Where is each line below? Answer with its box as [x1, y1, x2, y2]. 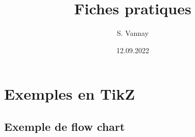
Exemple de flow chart [4, 118, 125, 134]
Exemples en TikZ [4, 83, 135, 104]
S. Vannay [116, 28, 149, 38]
